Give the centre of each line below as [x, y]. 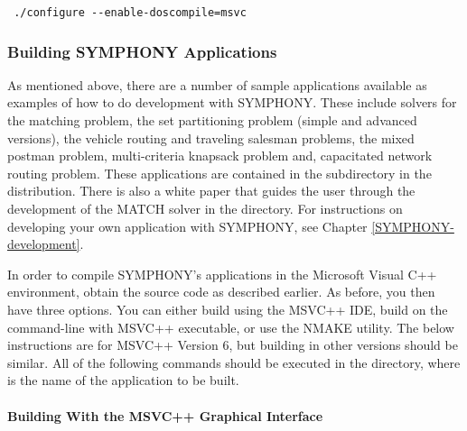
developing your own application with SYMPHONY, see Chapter [187, 226]
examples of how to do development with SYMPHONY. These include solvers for [232, 102]
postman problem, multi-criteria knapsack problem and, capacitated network [220, 156]
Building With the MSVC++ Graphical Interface [165, 415]
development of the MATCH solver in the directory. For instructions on [205, 209]
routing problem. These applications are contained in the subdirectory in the [219, 173]
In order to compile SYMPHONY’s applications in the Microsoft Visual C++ [222, 274]
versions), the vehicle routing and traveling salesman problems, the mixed [211, 138]
